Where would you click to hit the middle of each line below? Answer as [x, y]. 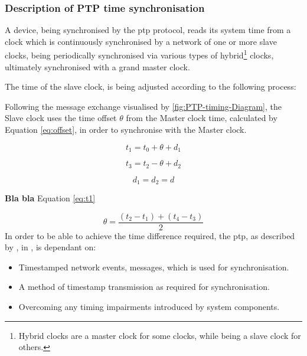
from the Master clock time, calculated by [202, 118]
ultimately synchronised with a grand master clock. [97, 66]
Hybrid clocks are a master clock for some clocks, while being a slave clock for [160, 335]
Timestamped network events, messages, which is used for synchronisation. [154, 267]
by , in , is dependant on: [50, 247]
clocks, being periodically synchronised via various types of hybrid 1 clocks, [139, 54]
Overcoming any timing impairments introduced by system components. [149, 307]
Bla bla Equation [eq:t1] [50, 197]
